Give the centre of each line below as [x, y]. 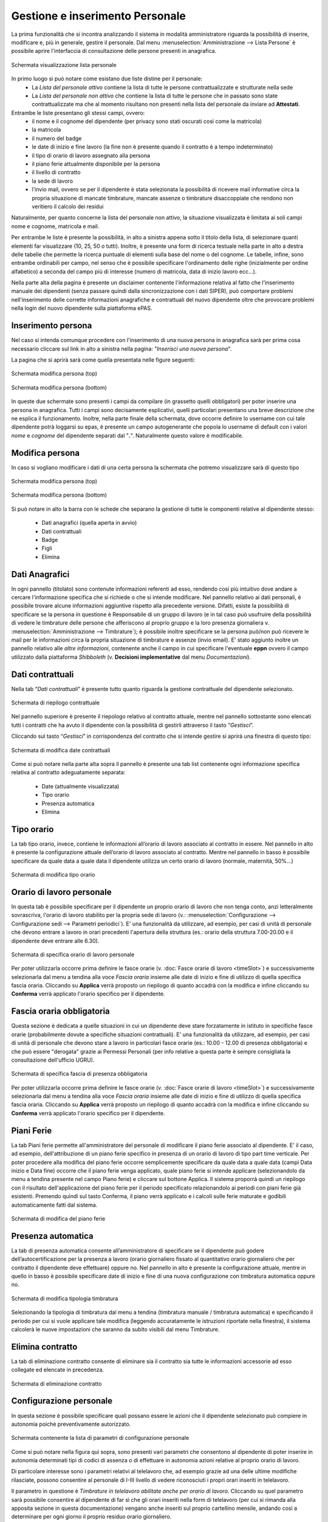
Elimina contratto [44, 1346]
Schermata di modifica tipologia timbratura [65, 1298]
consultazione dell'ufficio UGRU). [53, 1060]
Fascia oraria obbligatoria [61, 1012]
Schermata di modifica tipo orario [53, 875]
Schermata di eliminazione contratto [56, 1383]
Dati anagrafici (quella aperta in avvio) [89, 523]
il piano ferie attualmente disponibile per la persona [96, 164]
